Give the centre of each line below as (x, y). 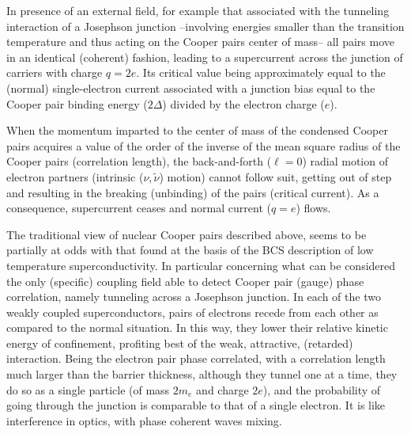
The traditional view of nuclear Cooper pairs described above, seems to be (187, 234)
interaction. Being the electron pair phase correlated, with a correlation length (196, 358)
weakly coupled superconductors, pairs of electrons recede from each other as (192, 312)
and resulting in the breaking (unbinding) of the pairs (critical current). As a (193, 192)
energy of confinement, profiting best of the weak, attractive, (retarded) (180, 343)
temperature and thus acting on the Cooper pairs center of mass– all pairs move (200, 42)
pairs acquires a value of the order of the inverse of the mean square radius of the (204, 145)
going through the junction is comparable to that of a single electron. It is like (196, 405)
